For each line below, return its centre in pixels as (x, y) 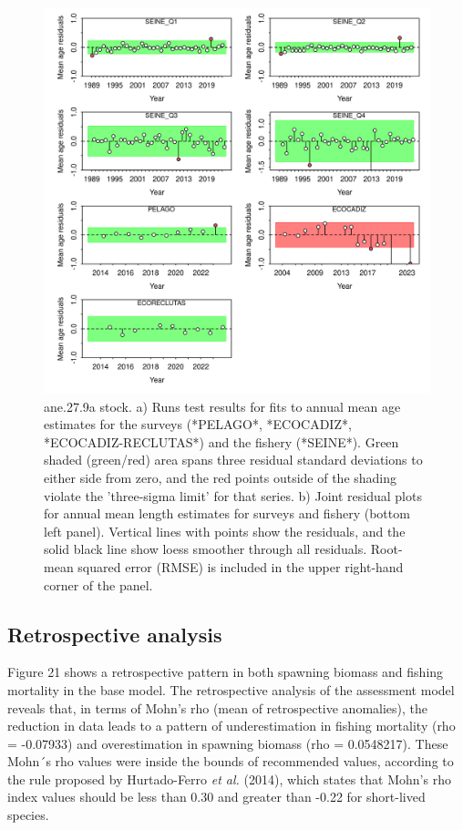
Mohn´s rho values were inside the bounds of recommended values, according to (231, 761)
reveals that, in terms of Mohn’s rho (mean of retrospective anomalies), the (218, 707)
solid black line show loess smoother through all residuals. (206, 549)
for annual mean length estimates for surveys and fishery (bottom (227, 513)
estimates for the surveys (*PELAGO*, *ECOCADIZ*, (198, 424)
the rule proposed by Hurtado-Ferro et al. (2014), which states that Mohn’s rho (229, 779)
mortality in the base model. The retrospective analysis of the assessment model (231, 689)
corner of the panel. (98, 584)
